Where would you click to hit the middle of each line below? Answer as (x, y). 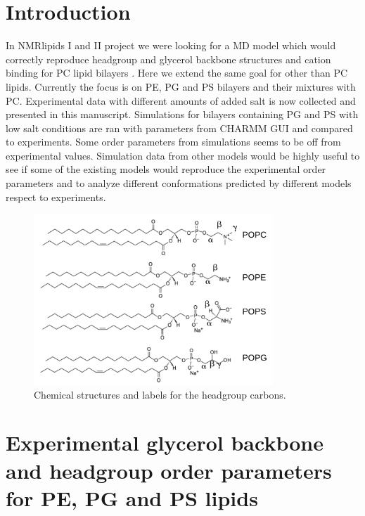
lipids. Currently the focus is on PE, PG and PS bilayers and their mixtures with (181, 86)
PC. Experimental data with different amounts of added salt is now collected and (181, 100)
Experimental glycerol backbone (165, 443)
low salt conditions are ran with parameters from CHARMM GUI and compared (179, 128)
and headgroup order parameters (169, 470)
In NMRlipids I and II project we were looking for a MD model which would (171, 45)
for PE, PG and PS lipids (132, 497)
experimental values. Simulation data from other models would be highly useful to (183, 155)
